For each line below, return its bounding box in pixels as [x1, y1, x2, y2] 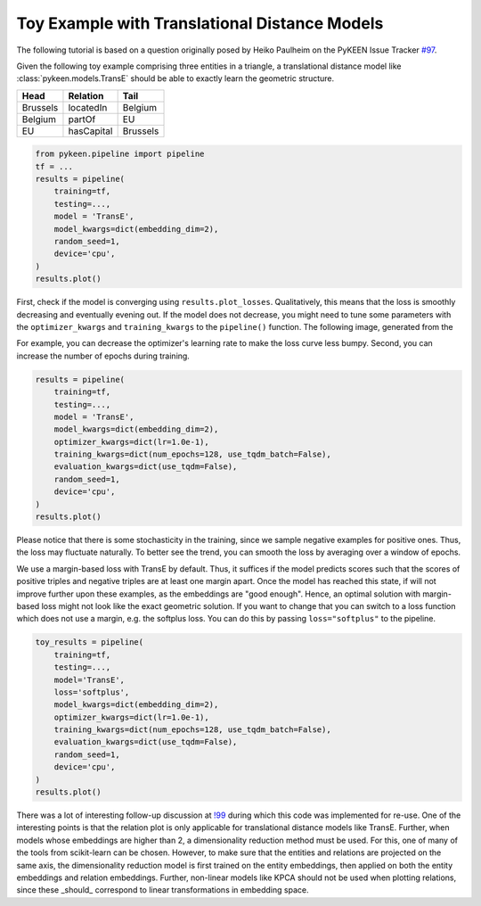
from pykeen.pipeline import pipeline [35, 149, 205, 160]
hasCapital [68, 125, 113, 137]
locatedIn [68, 101, 108, 113]
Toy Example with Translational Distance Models [16, 13, 384, 33]
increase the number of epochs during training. [16, 350, 191, 361]
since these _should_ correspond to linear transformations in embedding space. [16, 885, 309, 895]
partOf [68, 112, 96, 125]
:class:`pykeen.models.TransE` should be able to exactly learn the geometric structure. [16, 73, 334, 84]
